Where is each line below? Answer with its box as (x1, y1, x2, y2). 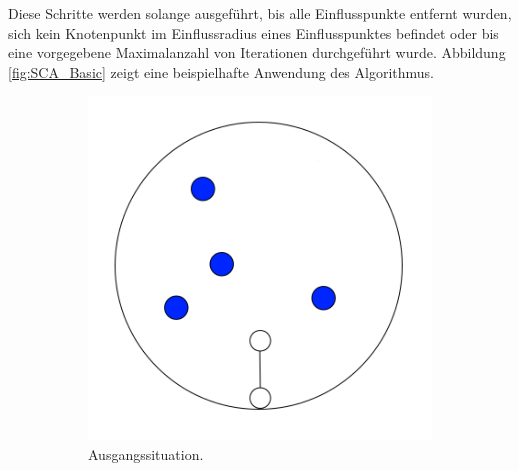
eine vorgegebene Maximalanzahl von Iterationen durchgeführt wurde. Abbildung (8, 42, 506, 63)
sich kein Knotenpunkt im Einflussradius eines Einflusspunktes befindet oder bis (8, 22, 499, 43)
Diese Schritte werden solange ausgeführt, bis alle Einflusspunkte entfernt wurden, (8, 3, 512, 23)
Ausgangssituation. (88, 443, 204, 464)
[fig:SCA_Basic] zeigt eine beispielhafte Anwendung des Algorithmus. (8, 61, 434, 82)
